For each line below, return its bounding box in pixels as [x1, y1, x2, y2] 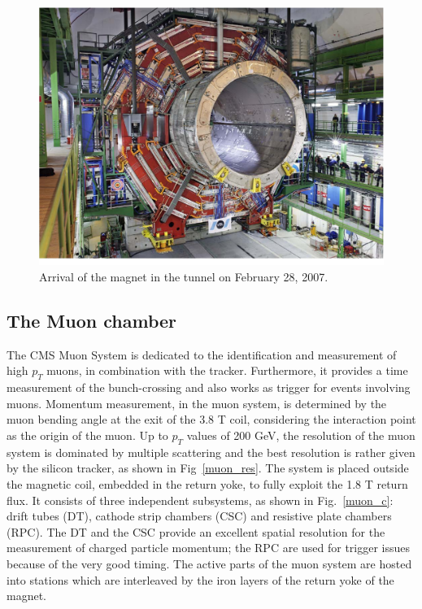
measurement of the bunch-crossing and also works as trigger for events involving [7, 379, 411, 396]
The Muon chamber [7, 307, 176, 333]
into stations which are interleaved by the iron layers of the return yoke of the [7, 571, 394, 588]
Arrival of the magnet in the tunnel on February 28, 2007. [39, 268, 328, 285]
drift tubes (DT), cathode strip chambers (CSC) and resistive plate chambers [7, 507, 392, 524]
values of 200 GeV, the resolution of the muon [186, 426, 415, 443]
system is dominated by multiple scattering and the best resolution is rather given [7, 443, 415, 460]
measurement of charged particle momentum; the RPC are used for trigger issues [7, 539, 411, 556]
